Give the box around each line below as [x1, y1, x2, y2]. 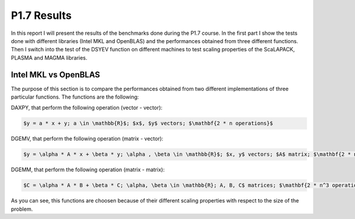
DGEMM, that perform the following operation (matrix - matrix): [11, 166, 165, 174]
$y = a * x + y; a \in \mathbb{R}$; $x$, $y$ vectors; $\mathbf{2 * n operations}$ [23, 120, 273, 127]
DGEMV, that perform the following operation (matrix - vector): [11, 135, 164, 142]
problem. [11, 205, 33, 213]
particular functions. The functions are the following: [11, 93, 139, 100]
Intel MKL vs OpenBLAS [11, 70, 101, 80]
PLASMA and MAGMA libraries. [11, 54, 88, 61]
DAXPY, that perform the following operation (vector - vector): [11, 104, 163, 112]
